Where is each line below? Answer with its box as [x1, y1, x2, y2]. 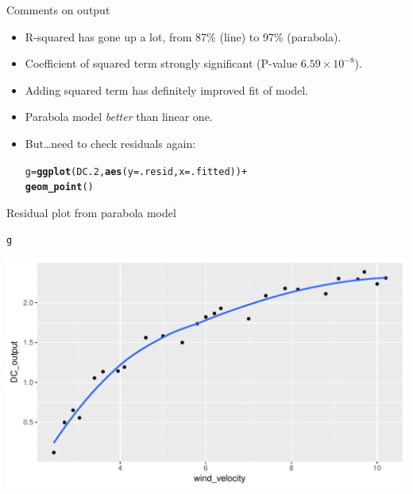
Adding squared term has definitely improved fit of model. [25, 81, 308, 98]
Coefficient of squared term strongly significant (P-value [25, 55, 298, 72]
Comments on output [6, 2, 110, 18]
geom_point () [25, 181, 94, 193]
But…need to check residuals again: [25, 134, 196, 151]
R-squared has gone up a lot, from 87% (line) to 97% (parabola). [25, 28, 342, 45]
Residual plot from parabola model [6, 204, 176, 220]
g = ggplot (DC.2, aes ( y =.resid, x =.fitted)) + [25, 165, 248, 177]
